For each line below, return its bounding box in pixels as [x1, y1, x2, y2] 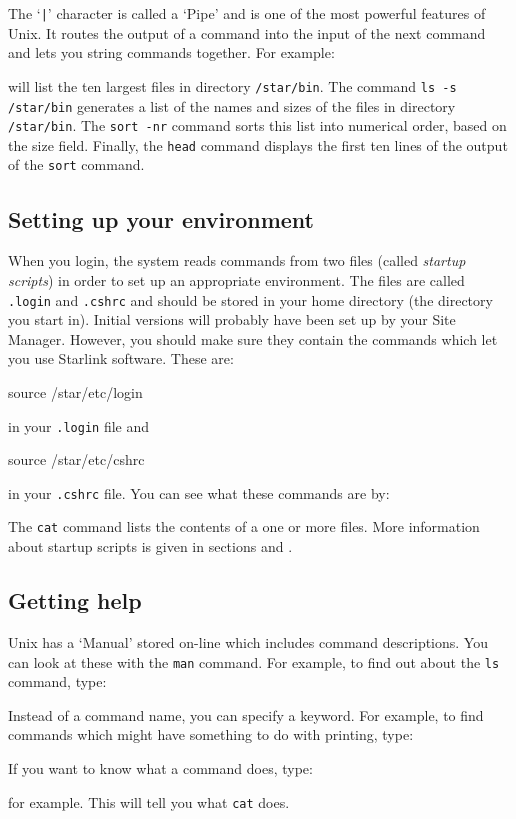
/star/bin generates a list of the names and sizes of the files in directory [8, 95, 456, 116]
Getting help [8, 585, 142, 616]
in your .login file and [8, 415, 150, 436]
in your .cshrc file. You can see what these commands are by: [8, 482, 390, 503]
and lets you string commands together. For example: [8, 42, 335, 63]
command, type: [8, 671, 107, 692]
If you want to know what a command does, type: [8, 757, 313, 778]
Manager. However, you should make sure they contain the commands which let [8, 328, 498, 349]
